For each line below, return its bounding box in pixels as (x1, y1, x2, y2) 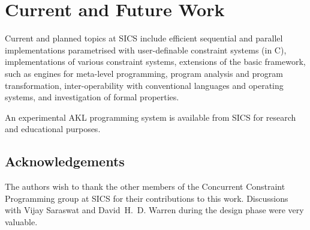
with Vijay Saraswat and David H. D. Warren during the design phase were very (5, 204, 304, 216)
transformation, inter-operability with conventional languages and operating (5, 79, 284, 91)
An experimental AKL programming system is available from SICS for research (5, 110, 296, 123)
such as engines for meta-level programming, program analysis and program (5, 67, 283, 79)
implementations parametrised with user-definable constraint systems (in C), (5, 43, 287, 56)
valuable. (5, 215, 38, 228)
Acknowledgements (5, 152, 125, 171)
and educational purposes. (5, 123, 101, 135)
